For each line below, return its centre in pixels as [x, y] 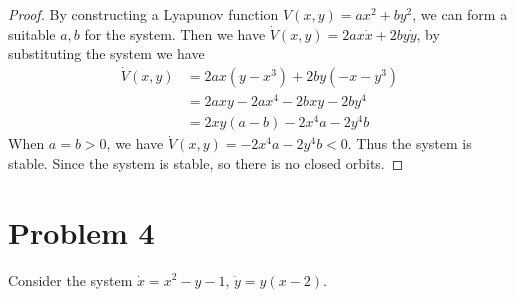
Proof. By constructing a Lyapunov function [143, 14]
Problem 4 [81, 231]
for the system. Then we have [175, 33]
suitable [32, 33]
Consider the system [70, 279]
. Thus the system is [409, 143]
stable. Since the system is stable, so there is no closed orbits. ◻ [206, 162]
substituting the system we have [106, 53]
